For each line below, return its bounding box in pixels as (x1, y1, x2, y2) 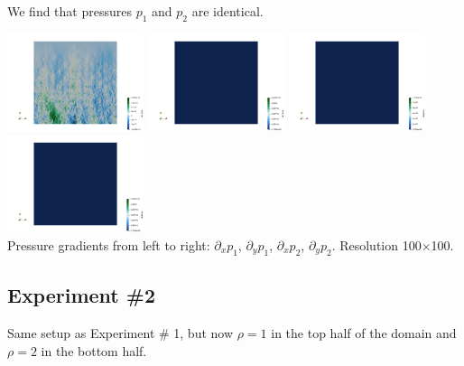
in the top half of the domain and (271, 323, 457, 342)
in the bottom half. (41, 341, 147, 360)
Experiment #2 (7, 281, 155, 309)
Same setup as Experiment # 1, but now (7, 323, 234, 342)
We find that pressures (7, 2, 132, 20)
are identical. (191, 2, 264, 20)
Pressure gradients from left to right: (7, 235, 210, 254)
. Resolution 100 (331, 235, 422, 254)
